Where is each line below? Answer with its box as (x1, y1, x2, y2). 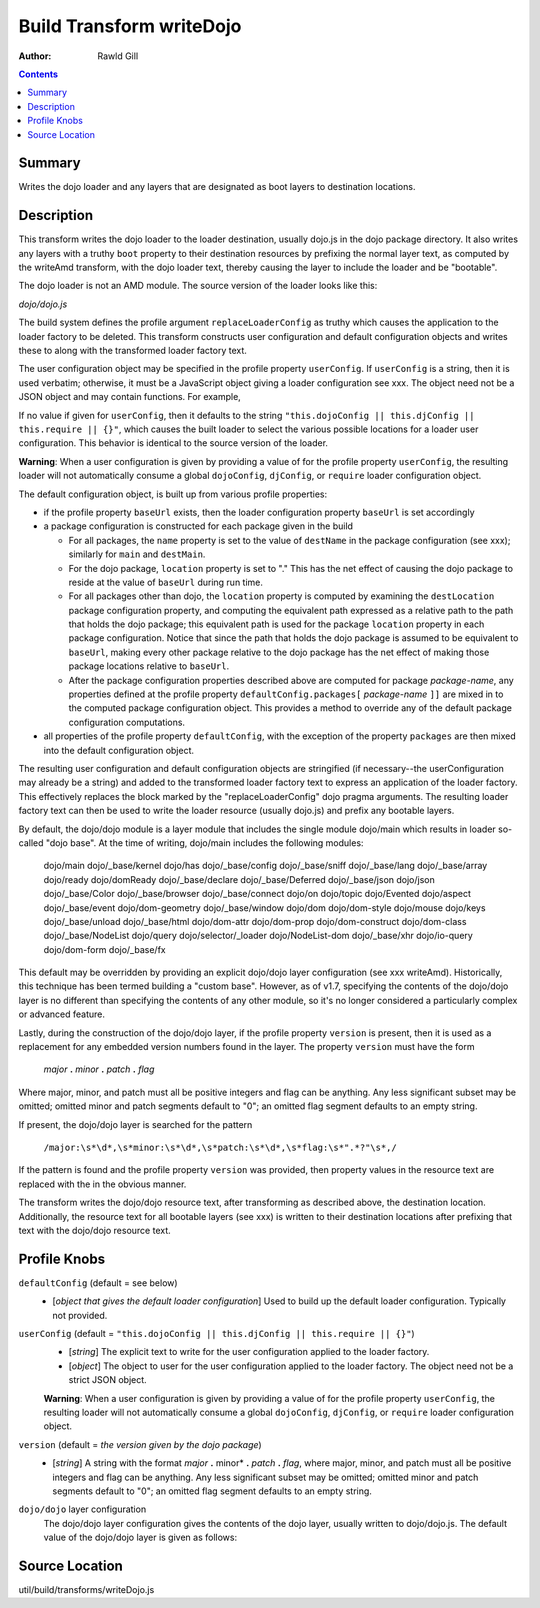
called (18, 836, 44, 849)
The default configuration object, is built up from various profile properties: (18, 488, 328, 500)
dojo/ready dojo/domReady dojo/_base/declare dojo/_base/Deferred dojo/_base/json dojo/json (43, 873, 435, 885)
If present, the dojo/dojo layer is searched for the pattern (18, 1118, 253, 1130)
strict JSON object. (68, 1374, 147, 1386)
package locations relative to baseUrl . (68, 660, 230, 672)
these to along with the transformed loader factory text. (18, 345, 247, 357)
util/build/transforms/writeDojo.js (18, 1583, 155, 1595)
